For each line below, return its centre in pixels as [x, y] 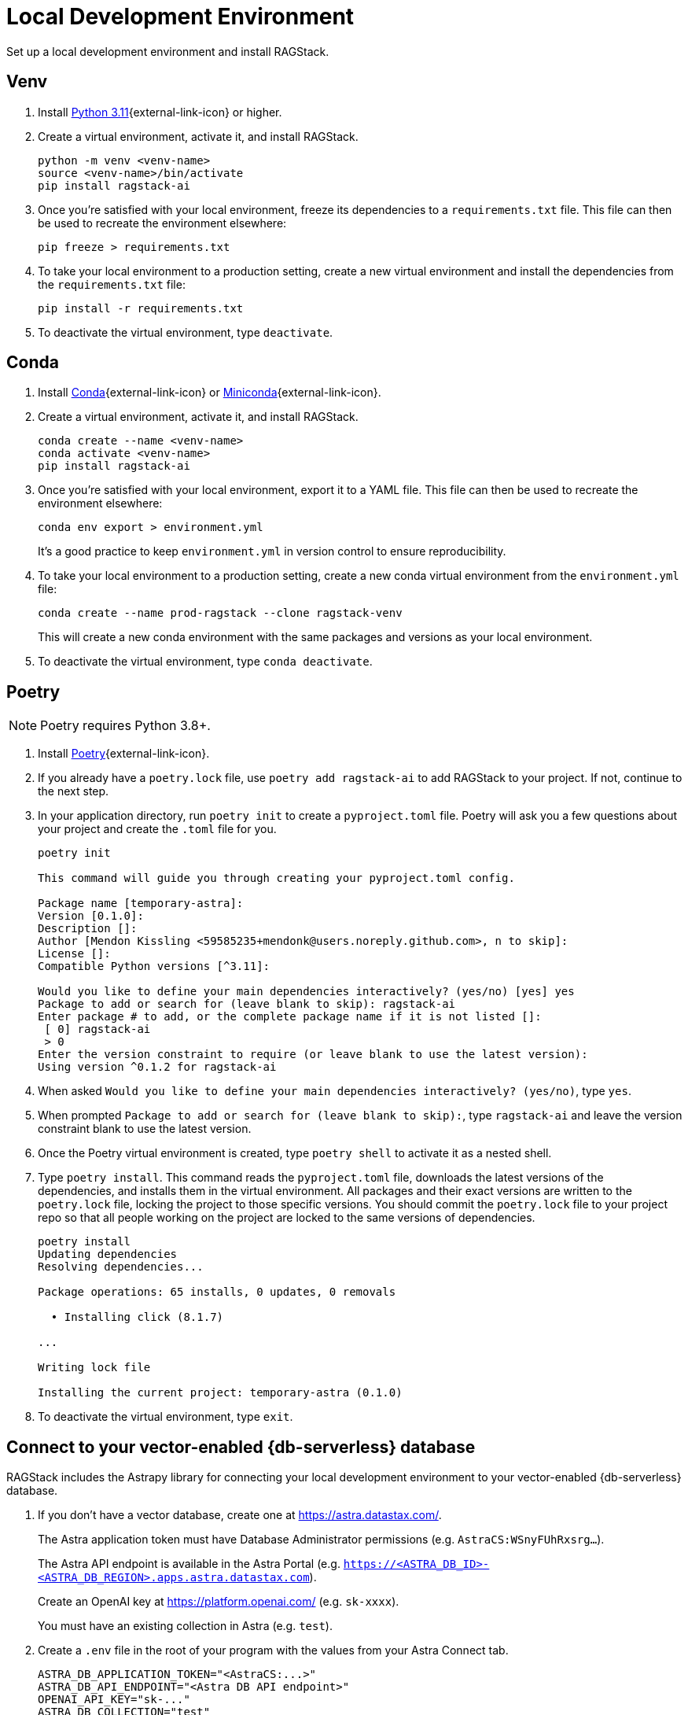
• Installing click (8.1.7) [137, 1317]
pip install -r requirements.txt [141, 308]
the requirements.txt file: [112, 284]
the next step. [74, 791]
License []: [74, 954]
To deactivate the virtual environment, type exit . [166, 1417]
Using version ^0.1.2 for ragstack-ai [157, 1067]
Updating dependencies [108, 1254]
